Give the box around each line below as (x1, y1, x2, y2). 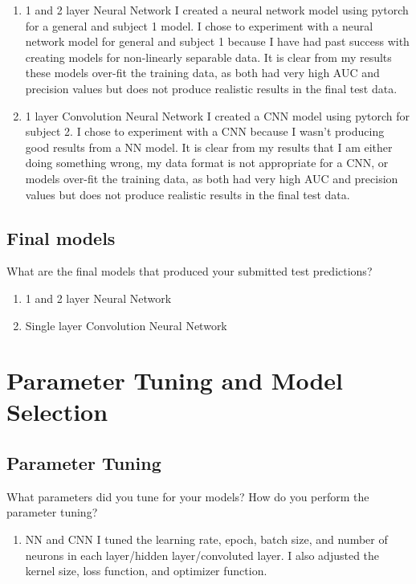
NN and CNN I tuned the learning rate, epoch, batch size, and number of (25, 531, 388, 548)
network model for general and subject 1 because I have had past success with (25, 33, 410, 50)
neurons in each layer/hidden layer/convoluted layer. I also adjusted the (25, 546, 380, 563)
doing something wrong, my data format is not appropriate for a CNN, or (25, 154, 389, 171)
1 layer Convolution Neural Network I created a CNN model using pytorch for (25, 107, 410, 124)
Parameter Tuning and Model (6, 364, 343, 397)
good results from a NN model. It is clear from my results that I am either (25, 138, 393, 155)
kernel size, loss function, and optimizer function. (25, 562, 267, 579)
